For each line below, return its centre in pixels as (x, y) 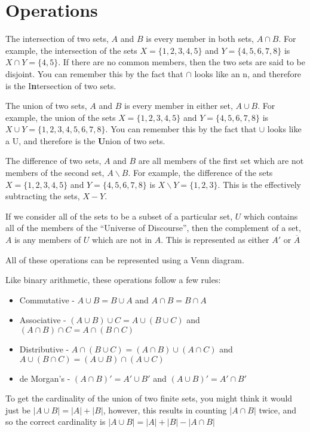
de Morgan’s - (45, 378)
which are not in (122, 240)
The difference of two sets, (53, 161)
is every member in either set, (179, 106)
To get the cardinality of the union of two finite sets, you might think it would (149, 398)
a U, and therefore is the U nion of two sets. (85, 140)
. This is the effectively (259, 184)
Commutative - (47, 299)
